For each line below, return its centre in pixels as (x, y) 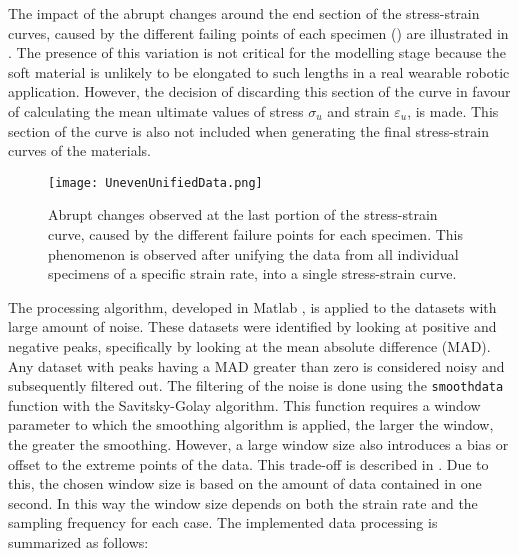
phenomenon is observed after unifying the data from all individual (253, 253)
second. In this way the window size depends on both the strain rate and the (243, 502)
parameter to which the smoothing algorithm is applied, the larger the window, (251, 424)
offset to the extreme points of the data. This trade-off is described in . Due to (248, 463)
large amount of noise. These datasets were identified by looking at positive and (252, 326)
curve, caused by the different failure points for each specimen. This (256, 234)
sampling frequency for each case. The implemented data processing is (223, 522)
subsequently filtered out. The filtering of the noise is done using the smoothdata (256, 385)
